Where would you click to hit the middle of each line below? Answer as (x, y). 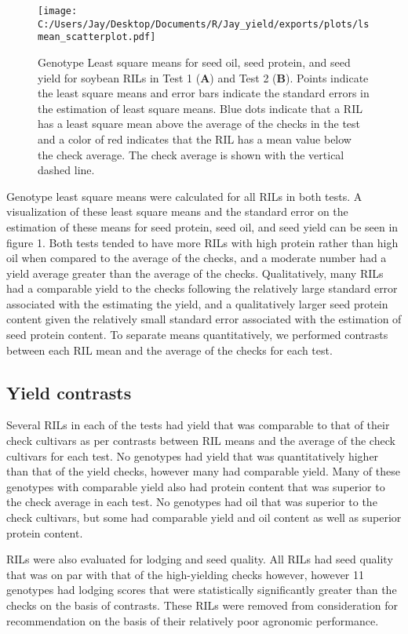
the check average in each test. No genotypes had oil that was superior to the (192, 502)
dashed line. (66, 170)
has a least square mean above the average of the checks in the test (199, 124)
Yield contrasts (69, 392)
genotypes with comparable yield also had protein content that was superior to (196, 486)
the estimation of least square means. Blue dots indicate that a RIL (200, 108)
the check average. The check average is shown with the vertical (191, 154)
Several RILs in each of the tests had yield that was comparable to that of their (198, 425)
